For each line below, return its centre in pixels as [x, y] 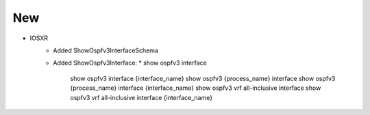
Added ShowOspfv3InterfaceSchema [106, 50]
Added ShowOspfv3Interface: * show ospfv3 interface [130, 63]
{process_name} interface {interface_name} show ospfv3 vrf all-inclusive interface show [196, 88]
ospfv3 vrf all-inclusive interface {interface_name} [141, 97]
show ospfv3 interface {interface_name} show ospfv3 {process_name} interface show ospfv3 [203, 78]
